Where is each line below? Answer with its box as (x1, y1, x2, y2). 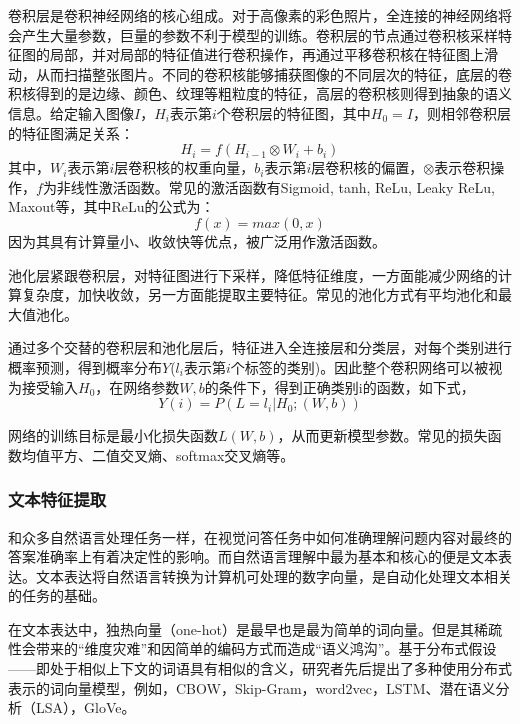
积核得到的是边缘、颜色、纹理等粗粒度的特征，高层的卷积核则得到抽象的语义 (8, 83, 512, 104)
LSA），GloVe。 (35, 697, 136, 718)
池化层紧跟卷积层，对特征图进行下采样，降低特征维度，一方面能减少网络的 (8, 264, 498, 285)
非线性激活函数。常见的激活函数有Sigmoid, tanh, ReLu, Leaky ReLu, (56, 176, 495, 197)
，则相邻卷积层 (412, 102, 511, 123)
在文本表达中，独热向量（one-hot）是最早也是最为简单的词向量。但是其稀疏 (8, 618, 502, 639)
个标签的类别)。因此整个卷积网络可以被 (230, 356, 489, 377)
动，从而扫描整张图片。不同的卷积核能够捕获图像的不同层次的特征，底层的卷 (8, 63, 512, 84)
